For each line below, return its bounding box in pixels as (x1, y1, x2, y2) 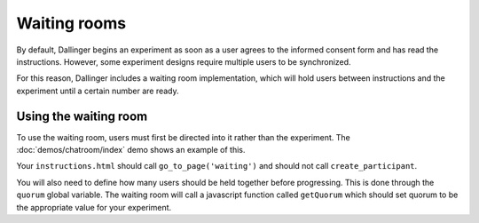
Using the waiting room (16, 108, 148, 123)
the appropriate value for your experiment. (16, 202, 172, 212)
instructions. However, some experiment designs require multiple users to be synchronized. (16, 56, 351, 67)
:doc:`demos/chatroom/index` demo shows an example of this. (16, 145, 246, 155)
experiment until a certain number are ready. (16, 85, 179, 96)
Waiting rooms (16, 13, 127, 33)
